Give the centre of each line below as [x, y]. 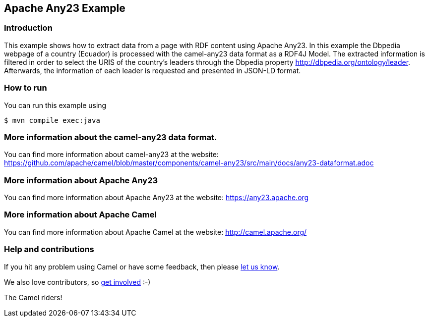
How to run [26, 88]
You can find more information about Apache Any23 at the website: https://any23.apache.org [156, 198]
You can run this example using [55, 105]
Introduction [28, 28]
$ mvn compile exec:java [52, 120]
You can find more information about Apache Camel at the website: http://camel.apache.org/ [155, 232]
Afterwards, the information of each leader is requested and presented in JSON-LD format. [153, 70]
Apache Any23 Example [65, 8]
